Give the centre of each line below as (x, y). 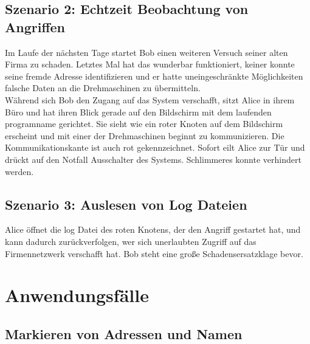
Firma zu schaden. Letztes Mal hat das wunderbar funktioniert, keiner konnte (150, 64)
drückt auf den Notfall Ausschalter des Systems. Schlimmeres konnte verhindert (153, 159)
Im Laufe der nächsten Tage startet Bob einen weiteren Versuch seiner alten (146, 52)
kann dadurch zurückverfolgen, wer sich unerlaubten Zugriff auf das (131, 241)
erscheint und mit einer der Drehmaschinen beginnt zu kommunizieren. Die (145, 135)
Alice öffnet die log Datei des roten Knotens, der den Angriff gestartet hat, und (153, 229)
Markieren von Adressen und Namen (124, 333)
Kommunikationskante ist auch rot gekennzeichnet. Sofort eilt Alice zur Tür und (155, 147)
